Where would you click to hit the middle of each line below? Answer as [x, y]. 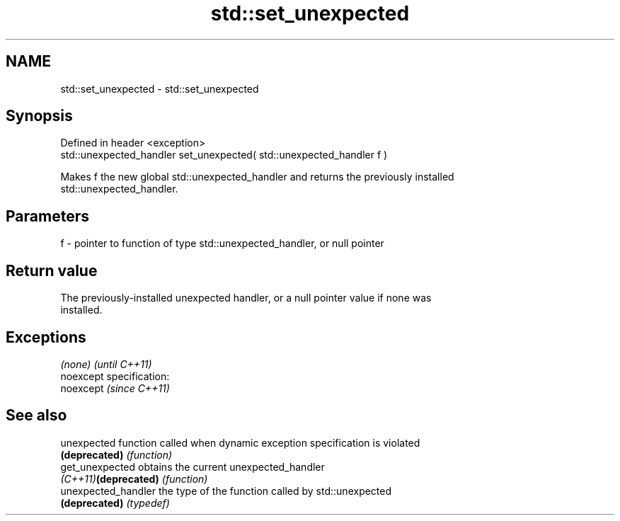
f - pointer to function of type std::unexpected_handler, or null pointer [222, 244]
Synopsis [39, 116]
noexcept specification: [115, 376]
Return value [52, 270]
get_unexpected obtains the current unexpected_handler [193, 466]
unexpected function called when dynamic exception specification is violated [240, 442]
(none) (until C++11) [106, 364]
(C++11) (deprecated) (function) [134, 479]
